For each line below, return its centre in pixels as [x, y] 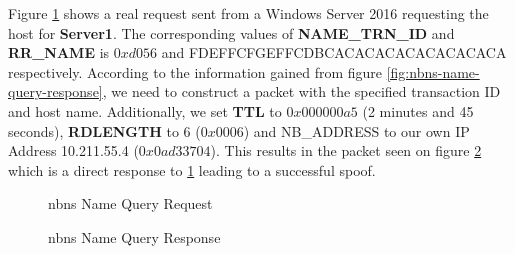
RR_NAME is [59, 52]
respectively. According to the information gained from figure [195, 71]
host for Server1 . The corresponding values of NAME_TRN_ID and [231, 32]
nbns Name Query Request [130, 203]
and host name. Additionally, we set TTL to [145, 110]
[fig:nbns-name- [433, 71]
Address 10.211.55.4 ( [73, 150]
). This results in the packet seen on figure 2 [346, 150]
